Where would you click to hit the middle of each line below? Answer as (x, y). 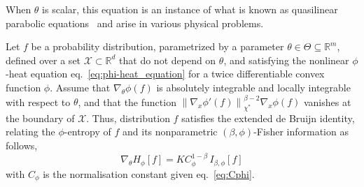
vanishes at (327, 102)
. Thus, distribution (128, 118)
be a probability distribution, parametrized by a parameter (157, 46)
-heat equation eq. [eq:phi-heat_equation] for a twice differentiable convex (165, 74)
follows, (22, 145)
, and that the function (127, 102)
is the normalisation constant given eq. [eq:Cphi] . (149, 173)
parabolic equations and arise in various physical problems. (135, 23)
